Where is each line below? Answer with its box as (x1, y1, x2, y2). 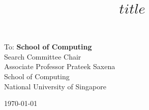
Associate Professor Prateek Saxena (4, 61, 115, 72)
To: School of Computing (4, 41, 92, 52)
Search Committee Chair (4, 51, 81, 62)
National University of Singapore (4, 81, 106, 91)
